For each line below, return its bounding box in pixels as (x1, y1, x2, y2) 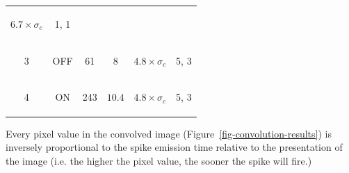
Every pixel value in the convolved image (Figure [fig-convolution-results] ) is (6, 126, 332, 140)
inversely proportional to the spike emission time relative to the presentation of (6, 140, 343, 154)
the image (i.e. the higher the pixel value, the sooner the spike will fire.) (6, 153, 312, 167)
